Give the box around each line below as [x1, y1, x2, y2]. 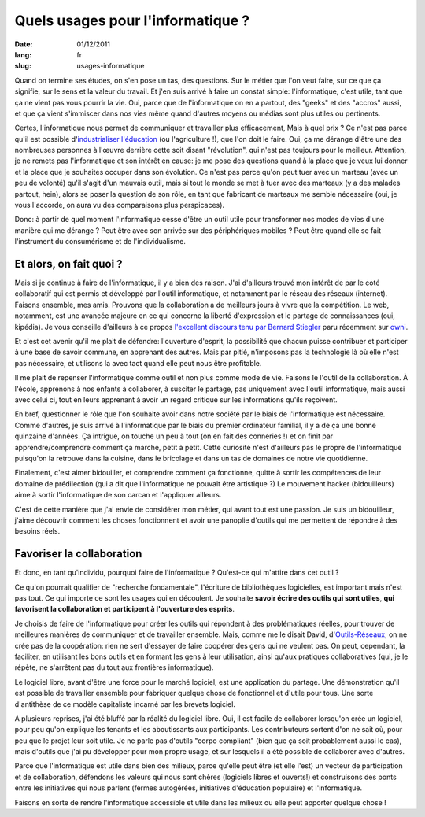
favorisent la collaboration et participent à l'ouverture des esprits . [14, 604, 235, 614]
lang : [14, 50, 32, 59]
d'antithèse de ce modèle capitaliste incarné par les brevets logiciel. [14, 699, 236, 708]
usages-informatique [76, 61, 145, 71]
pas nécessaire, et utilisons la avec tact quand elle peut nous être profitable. [14, 358, 262, 368]
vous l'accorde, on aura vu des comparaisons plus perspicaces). [14, 201, 224, 210]
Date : [14, 39, 33, 49]
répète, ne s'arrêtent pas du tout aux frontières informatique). [14, 663, 214, 672]
